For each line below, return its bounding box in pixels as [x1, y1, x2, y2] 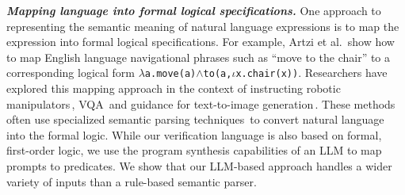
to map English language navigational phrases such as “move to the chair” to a [6, 48, 391, 65]
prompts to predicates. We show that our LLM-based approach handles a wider [6, 158, 392, 174]
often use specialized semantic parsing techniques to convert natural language [6, 111, 384, 128]
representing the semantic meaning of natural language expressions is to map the [6, 17, 399, 34]
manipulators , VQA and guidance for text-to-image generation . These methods [6, 95, 395, 112]
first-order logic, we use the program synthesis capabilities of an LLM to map [6, 142, 382, 159]
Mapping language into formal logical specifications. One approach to [6, 2, 381, 18]
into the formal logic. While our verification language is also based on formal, [6, 126, 382, 143]
